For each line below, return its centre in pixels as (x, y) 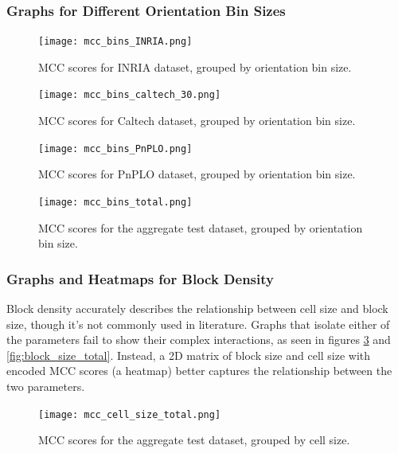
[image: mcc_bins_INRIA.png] (115, 42)
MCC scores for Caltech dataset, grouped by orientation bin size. (197, 121)
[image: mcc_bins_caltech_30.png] (130, 95)
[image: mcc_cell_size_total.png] (130, 414)
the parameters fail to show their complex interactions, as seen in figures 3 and (199, 340)
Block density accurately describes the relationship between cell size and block (197, 309)
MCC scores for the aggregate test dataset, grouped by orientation (201, 227)
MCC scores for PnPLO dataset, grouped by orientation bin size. (197, 174)
